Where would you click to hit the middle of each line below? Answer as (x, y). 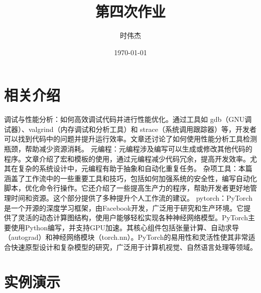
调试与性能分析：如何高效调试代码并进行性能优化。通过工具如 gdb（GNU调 (128, 119)
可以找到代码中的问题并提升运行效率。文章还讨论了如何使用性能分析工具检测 (130, 139)
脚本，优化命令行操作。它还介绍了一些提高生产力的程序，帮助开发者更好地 (127, 188)
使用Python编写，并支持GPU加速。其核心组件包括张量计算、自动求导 (125, 227)
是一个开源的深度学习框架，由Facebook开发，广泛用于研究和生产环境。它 (124, 207)
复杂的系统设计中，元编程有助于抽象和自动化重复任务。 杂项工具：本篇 (135, 168)
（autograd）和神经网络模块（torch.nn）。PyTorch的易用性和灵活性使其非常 (126, 237)
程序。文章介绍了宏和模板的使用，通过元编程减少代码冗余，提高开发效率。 (127, 158)
